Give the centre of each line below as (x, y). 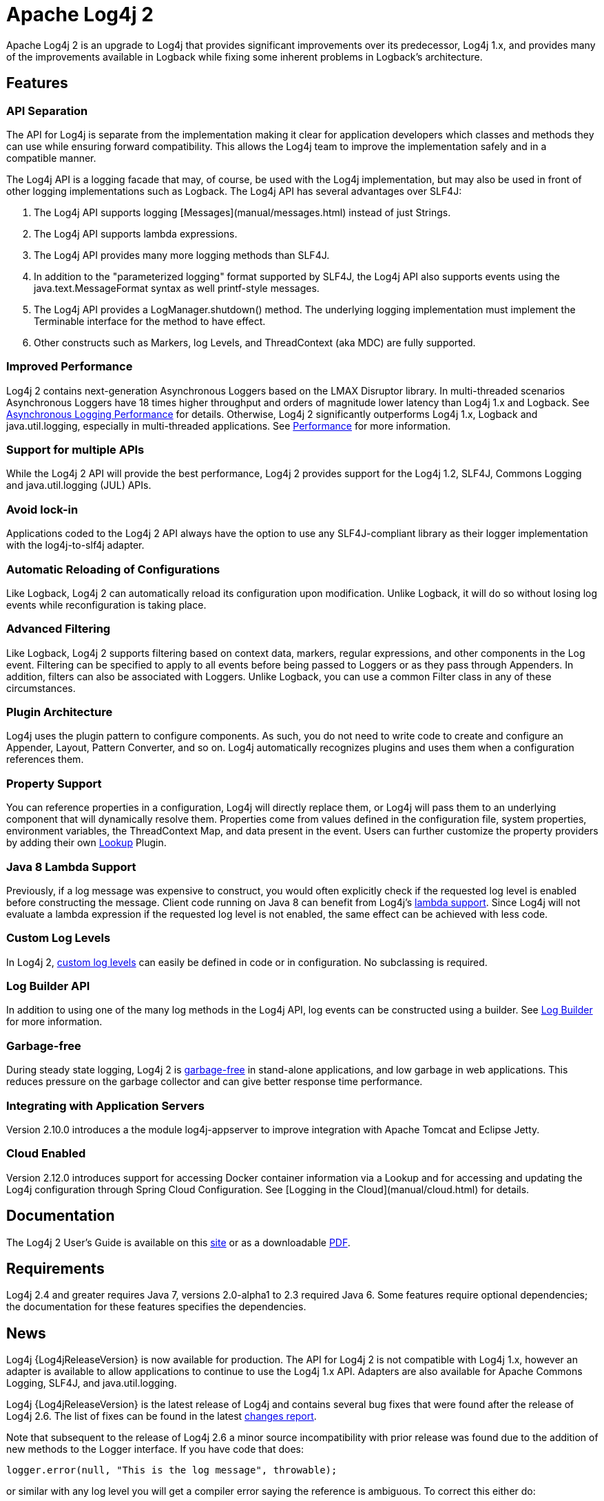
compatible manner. (51, 158)
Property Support (54, 783)
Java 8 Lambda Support (71, 867)
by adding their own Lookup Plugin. (86, 843)
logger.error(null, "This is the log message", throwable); (172, 1470)
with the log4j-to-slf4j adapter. (75, 545)
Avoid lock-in (42, 509)
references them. (45, 759)
